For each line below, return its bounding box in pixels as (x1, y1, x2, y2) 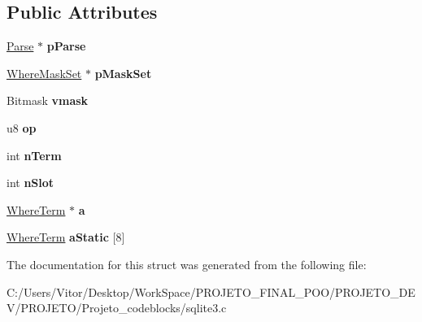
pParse (46, 37, 86, 54)
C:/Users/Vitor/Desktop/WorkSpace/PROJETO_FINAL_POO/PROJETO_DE (7, 283, 415, 300)
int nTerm (7, 146, 62, 163)
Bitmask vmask (7, 92, 89, 109)
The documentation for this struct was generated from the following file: (7, 255, 367, 272)
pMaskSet (94, 64, 152, 81)
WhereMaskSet (7, 64, 82, 81)
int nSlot (7, 174, 54, 191)
